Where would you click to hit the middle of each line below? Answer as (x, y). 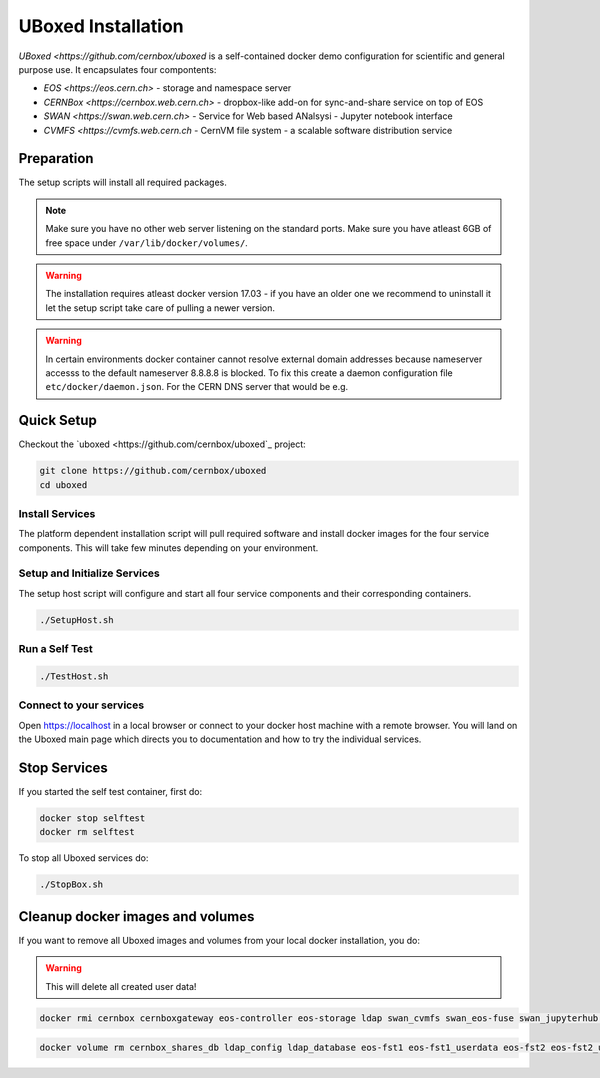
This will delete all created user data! (121, 986)
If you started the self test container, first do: (110, 792)
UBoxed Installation (101, 26)
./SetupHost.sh (76, 619)
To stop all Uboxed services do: (83, 858)
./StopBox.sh (71, 884)
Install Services (57, 513)
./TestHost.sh (74, 676)
